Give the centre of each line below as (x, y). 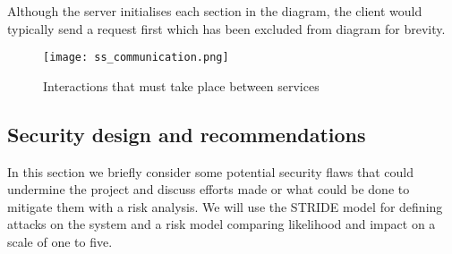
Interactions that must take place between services (181, 85)
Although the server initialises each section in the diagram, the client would (215, 11)
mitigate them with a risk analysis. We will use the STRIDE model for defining (225, 206)
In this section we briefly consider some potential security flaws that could (210, 171)
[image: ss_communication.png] (136, 58)
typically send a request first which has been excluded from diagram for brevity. (226, 28)
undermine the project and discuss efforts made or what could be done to (209, 189)
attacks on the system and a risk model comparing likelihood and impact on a (222, 224)
